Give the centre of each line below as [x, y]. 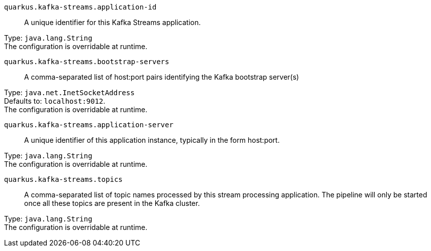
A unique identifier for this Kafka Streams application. [113, 22]
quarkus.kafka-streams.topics [64, 179]
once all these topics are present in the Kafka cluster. [112, 203]
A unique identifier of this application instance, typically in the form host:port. [152, 140]
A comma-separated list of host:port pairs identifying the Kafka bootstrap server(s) [162, 77]
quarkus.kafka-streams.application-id [80, 7]
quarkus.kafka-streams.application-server [89, 125]
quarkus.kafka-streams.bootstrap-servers [87, 62]
